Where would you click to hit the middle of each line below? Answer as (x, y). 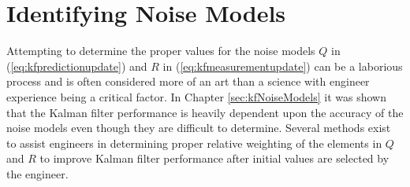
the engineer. (37, 173)
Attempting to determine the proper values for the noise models (161, 51)
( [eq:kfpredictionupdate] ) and (77, 66)
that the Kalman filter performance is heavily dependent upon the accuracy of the (205, 112)
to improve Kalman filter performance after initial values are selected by (214, 158)
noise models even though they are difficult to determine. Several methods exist (199, 128)
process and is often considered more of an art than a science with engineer (188, 81)
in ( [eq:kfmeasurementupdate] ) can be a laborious (283, 66)
